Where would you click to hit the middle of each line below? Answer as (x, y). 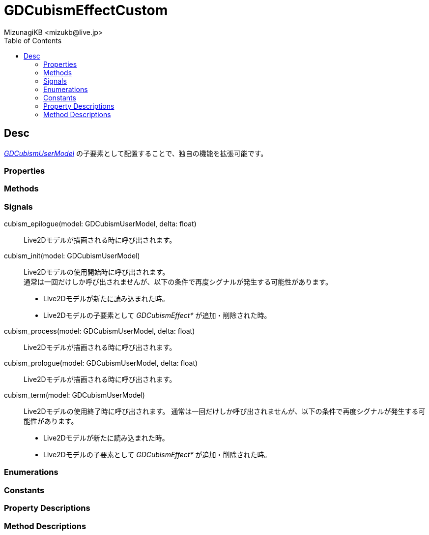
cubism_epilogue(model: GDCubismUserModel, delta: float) (100, 224)
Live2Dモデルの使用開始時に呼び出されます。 (97, 272)
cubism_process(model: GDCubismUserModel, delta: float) (100, 331)
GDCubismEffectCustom (86, 10)
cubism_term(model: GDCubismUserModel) (74, 395)
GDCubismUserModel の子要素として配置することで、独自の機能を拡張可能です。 (136, 153)
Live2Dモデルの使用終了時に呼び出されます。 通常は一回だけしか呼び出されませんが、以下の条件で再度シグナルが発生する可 (225, 411)
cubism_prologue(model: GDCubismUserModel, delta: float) (101, 363)
